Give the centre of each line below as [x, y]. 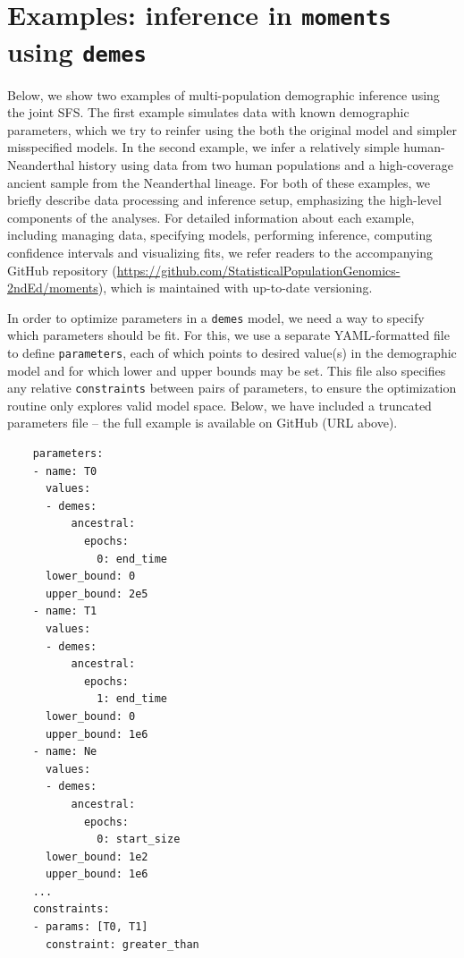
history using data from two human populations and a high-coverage [266, 164]
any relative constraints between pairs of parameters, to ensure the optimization [232, 388]
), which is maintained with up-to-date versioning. [235, 288]
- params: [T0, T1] [90, 927]
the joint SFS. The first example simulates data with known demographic [208, 112]
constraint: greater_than [122, 944]
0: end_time [132, 559]
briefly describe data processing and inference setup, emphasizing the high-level [224, 200]
